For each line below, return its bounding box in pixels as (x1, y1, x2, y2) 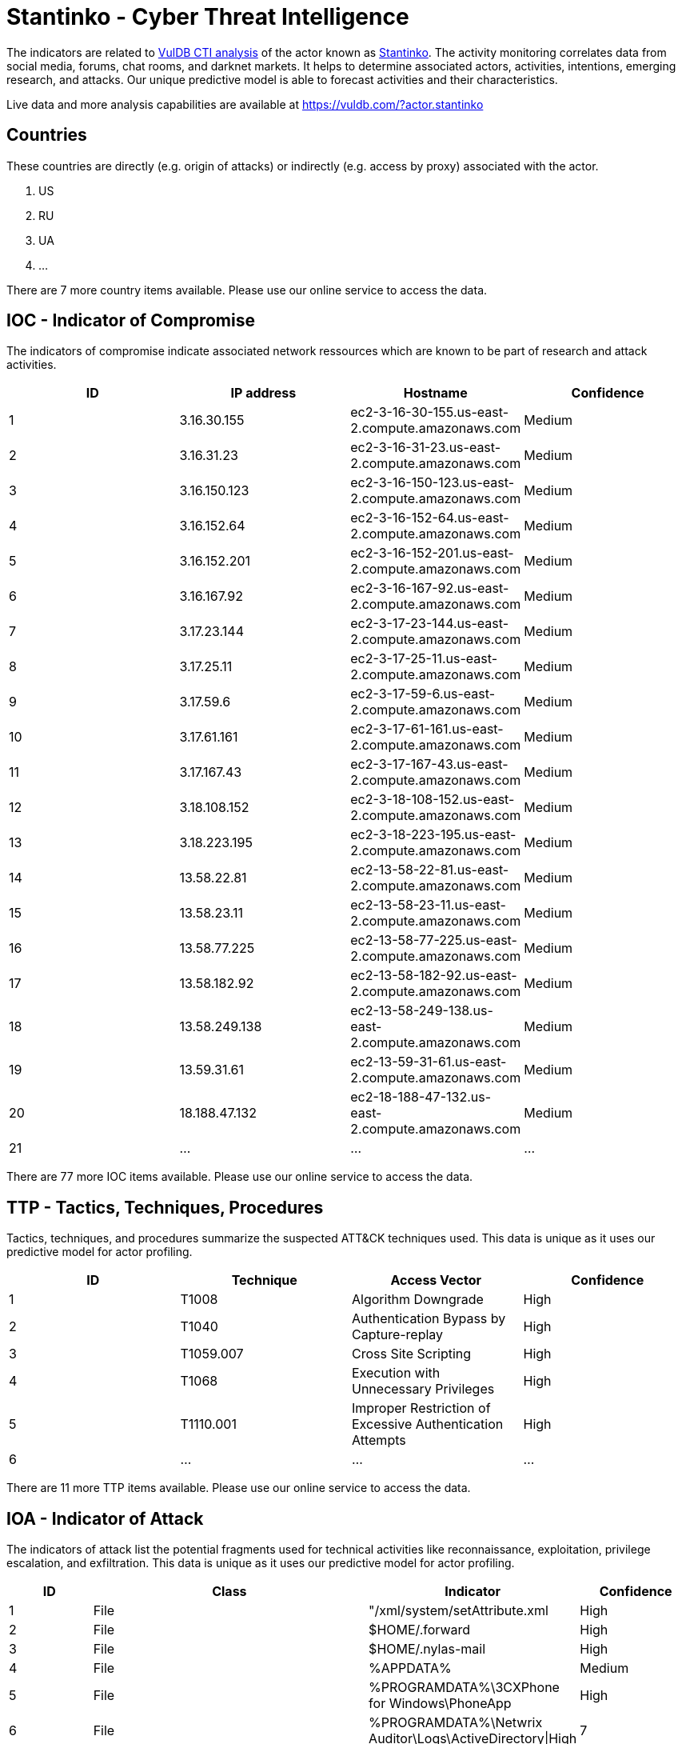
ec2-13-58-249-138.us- (350, 1002, 493, 1019)
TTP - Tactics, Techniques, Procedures (6, 1197, 324, 1218)
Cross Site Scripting (352, 1346, 472, 1362)
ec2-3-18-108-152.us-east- (350, 791, 515, 808)
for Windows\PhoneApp (369, 1695, 512, 1712)
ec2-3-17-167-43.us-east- (350, 756, 509, 773)
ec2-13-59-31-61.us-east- (350, 1054, 507, 1070)
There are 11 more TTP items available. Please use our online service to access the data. (6, 1481, 471, 1495)
